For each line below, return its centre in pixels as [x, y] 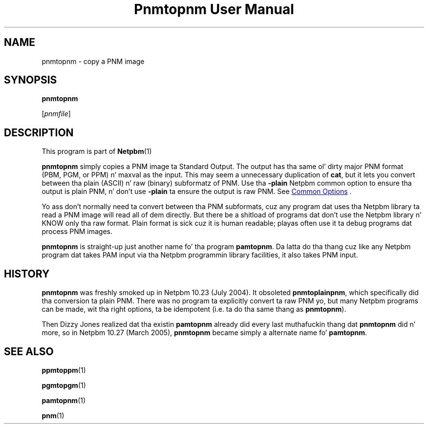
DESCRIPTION [39, 132]
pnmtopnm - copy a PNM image [93, 61]
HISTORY [27, 274]
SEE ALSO [29, 351]
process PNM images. [77, 232]
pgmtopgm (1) [64, 385]
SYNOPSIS [31, 80]
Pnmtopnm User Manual [214, 9]
